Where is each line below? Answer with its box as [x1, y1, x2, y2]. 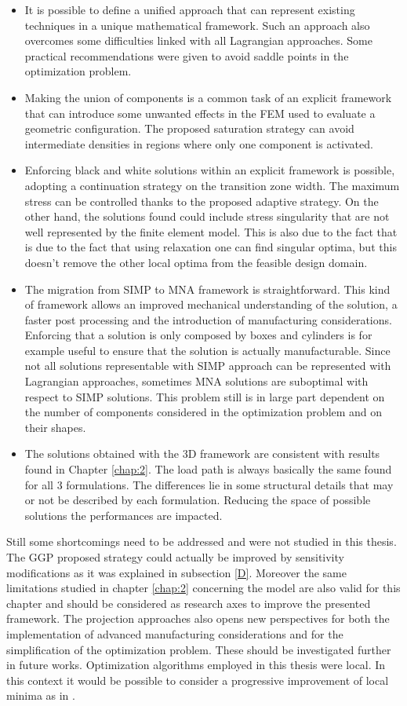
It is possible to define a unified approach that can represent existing [24, 2, 355, 17]
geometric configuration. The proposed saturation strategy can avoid [24, 120, 354, 137]
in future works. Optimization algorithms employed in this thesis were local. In [6, 657, 386, 673]
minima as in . [6, 687, 75, 704]
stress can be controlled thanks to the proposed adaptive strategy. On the [24, 192, 379, 209]
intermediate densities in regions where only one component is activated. [24, 135, 373, 152]
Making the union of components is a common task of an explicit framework [24, 89, 392, 105]
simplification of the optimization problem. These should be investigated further [6, 641, 391, 657]
